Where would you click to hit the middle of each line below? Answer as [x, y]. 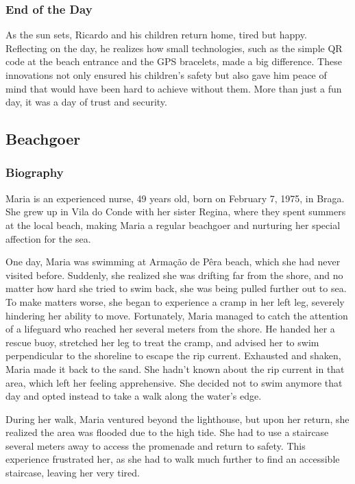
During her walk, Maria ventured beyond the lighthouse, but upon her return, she [177, 419]
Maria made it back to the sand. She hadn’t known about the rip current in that [175, 368]
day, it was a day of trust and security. [86, 102]
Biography [35, 172]
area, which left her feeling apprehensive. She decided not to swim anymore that [174, 382]
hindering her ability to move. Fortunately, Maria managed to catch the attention [177, 315]
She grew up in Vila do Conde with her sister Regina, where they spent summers [176, 211]
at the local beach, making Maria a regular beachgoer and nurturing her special [173, 225]
